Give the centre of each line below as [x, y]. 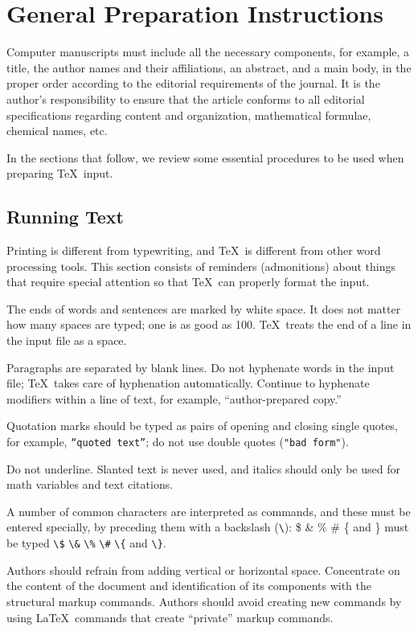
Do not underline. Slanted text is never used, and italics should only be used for [203, 468]
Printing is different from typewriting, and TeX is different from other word [194, 250]
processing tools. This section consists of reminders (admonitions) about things [201, 266]
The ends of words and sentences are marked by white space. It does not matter [204, 308]
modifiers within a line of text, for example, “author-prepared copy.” [174, 398]
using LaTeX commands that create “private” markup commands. [170, 617]
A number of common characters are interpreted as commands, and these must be [209, 511]
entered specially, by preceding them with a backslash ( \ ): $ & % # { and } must [208, 527]
